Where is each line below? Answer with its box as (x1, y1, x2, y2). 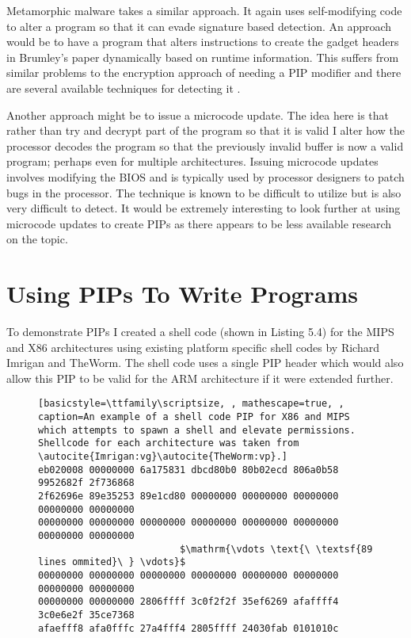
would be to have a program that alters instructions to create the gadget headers (6, 33, 399, 50)
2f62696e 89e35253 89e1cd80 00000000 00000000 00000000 (38, 491, 339, 502)
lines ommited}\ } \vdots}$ (38, 556, 186, 568)
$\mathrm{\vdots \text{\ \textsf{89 (179, 543, 373, 555)
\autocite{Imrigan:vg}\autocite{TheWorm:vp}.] (38, 451, 287, 463)
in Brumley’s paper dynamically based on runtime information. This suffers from (6, 48, 399, 65)
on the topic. (6, 231, 68, 247)
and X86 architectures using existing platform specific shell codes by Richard (6, 338, 379, 355)
